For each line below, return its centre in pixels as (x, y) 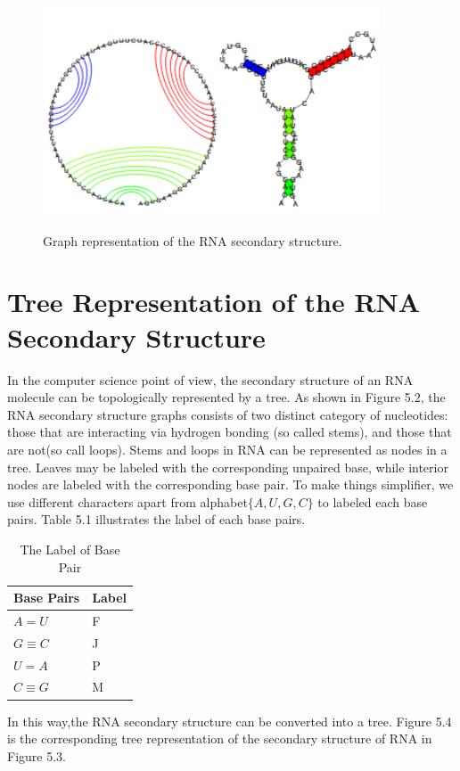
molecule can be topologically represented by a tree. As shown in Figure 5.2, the (226, 397)
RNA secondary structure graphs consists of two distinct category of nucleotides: (228, 414)
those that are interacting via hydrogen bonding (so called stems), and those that (230, 432)
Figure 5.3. (37, 755)
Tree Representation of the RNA (214, 302)
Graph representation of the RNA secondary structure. (193, 240)
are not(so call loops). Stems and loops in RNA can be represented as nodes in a (227, 449)
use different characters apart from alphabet (127, 501)
